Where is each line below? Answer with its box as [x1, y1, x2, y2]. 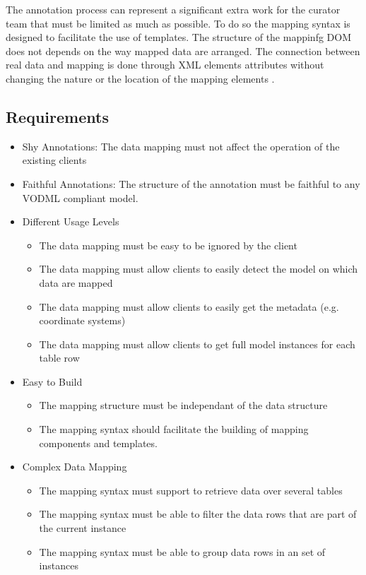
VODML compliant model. [22, 190, 138, 205]
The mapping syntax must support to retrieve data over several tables [39, 482, 343, 497]
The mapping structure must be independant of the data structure [39, 398, 328, 413]
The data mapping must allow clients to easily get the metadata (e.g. [39, 299, 339, 314]
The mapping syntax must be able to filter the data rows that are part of [39, 506, 357, 521]
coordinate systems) [39, 313, 126, 328]
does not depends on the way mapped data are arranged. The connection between [6, 43, 360, 58]
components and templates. [39, 435, 158, 450]
